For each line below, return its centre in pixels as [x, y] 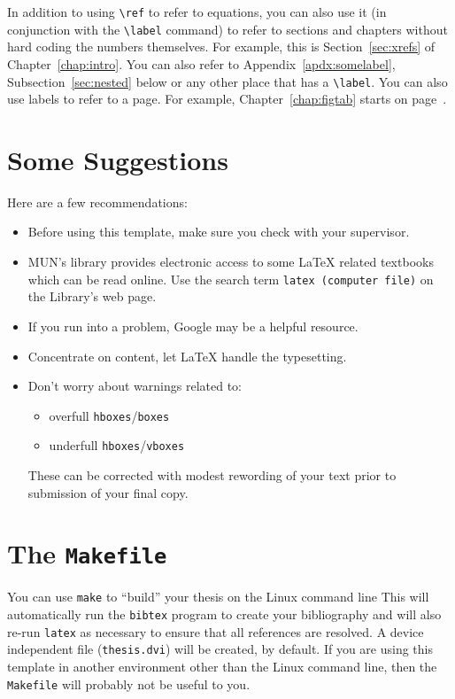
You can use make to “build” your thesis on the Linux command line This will [218, 597]
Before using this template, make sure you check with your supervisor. [219, 232]
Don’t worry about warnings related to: [135, 386]
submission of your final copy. [108, 492]
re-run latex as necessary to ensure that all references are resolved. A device [216, 631]
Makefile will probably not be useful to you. [129, 683]
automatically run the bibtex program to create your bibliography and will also [224, 614]
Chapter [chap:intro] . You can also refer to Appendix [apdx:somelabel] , [201, 63]
